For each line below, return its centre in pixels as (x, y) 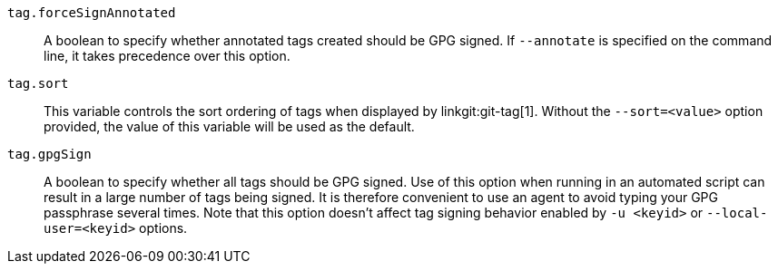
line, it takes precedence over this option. (167, 56)
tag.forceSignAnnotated (92, 13)
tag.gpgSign (49, 154)
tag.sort (38, 83)
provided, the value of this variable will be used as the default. (229, 126)
